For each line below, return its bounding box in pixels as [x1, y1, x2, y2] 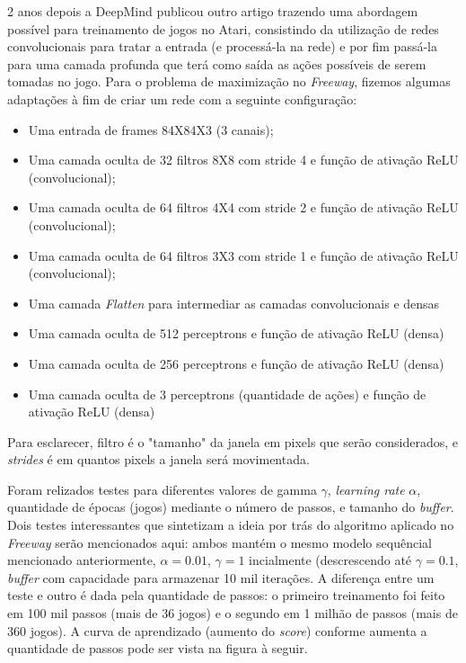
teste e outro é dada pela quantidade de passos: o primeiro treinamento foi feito [7, 586, 445, 605]
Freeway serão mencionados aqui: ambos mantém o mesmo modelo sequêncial [7, 533, 432, 551]
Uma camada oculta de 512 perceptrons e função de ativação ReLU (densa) [28, 324, 444, 343]
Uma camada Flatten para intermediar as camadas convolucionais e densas [28, 293, 440, 312]
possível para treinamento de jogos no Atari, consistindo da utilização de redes [7, 19, 439, 38]
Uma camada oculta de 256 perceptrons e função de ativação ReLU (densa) [28, 354, 444, 372]
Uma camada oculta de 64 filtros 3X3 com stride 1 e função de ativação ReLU [28, 246, 459, 264]
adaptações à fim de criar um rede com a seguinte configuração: [7, 89, 357, 108]
